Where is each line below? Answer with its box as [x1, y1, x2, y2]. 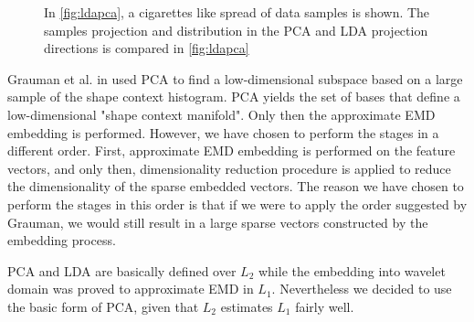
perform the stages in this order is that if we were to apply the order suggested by [7, 194, 468, 213]
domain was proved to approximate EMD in [7, 279, 254, 298]
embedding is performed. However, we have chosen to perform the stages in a [7, 123, 439, 142]
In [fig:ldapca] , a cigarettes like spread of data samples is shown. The [44, 3, 430, 21]
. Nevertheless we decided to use [271, 279, 452, 298]
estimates [220, 296, 273, 316]
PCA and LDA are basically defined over [7, 261, 237, 280]
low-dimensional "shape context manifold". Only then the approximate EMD [7, 104, 436, 123]
